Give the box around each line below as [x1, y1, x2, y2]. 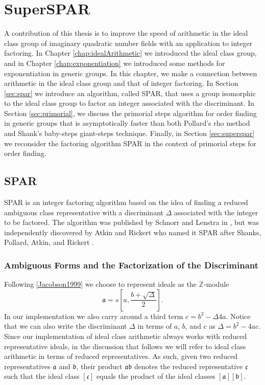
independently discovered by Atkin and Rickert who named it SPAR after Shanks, [4, 227, 261, 237]
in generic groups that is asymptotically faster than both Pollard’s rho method [4, 118, 250, 128]
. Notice [226, 310, 251, 321]
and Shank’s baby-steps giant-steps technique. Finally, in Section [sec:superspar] [4, 128, 255, 139]
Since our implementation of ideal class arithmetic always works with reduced [4, 331, 247, 342]
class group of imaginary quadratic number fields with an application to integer [4, 37, 253, 48]
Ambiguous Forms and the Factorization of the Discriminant [4, 258, 259, 271]
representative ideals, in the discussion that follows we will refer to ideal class [4, 341, 246, 351]
